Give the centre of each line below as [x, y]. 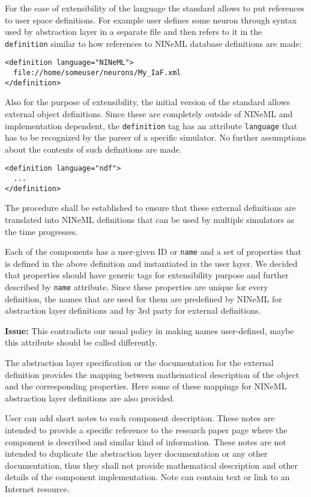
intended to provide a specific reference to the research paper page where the [146, 430]
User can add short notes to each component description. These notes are [140, 418]
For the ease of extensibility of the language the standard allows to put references [155, 8]
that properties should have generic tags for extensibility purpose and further [147, 275]
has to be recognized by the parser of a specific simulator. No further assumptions [155, 137]
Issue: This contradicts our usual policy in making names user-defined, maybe [149, 330]
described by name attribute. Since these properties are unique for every [137, 287]
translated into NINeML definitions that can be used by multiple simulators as [150, 219]
